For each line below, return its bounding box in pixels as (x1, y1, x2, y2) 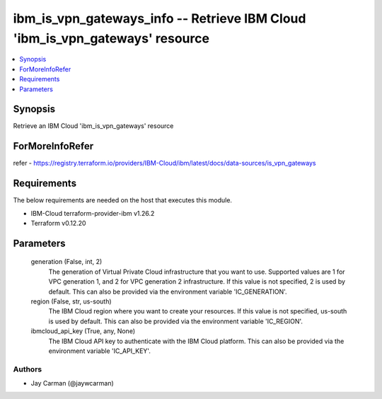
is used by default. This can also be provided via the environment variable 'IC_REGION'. (48, 317, 303, 325)
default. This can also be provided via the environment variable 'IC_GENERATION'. (48, 287, 287, 296)
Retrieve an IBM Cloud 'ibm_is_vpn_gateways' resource (13, 122, 174, 130)
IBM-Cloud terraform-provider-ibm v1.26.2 (30, 209, 155, 217)
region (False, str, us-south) (30, 297, 112, 306)
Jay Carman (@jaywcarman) (30, 379, 115, 388)
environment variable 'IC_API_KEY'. (48, 347, 151, 355)
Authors (13, 364, 42, 374)
